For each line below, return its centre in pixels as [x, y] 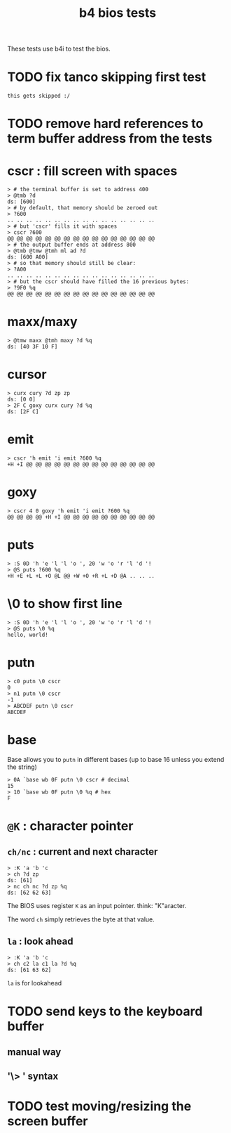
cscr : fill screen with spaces [92, 171]
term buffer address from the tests [110, 139]
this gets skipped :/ [39, 96]
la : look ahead [40, 941]
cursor [27, 375]
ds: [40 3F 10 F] [33, 347]
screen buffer [48, 1121]
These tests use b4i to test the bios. [59, 49]
